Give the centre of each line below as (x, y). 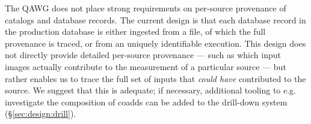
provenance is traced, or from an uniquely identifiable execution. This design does (155, 43)
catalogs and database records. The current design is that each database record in (155, 19)
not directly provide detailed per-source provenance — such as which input (143, 55)
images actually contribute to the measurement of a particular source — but (146, 66)
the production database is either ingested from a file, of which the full (135, 31)
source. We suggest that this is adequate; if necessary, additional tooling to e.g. (151, 90)
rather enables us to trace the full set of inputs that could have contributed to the (155, 78)
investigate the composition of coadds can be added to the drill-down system (146, 102)
